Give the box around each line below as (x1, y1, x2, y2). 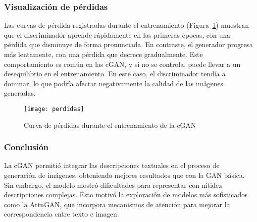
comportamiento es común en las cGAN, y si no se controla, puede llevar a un (4, 58, 241, 69)
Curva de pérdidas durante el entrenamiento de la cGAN (24, 119, 196, 130)
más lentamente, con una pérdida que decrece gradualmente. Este (4, 49, 203, 59)
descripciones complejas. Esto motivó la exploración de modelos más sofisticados (4, 189, 248, 200)
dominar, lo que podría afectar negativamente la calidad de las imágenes (4, 78, 223, 88)
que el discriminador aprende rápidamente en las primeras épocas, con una (4, 29, 231, 40)
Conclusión (4, 141, 49, 153)
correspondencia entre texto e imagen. (4, 209, 119, 219)
